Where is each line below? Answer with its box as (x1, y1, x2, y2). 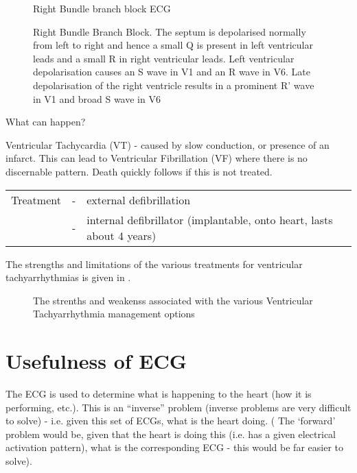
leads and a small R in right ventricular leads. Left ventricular (33, 51, 295, 65)
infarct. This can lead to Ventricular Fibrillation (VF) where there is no (5, 151, 308, 165)
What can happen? (5, 114, 86, 129)
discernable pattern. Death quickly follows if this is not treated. (5, 164, 273, 178)
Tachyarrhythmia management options (33, 306, 195, 321)
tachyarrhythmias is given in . (5, 270, 131, 284)
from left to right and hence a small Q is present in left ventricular (33, 38, 313, 52)
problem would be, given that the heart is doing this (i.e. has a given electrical (5, 426, 336, 441)
